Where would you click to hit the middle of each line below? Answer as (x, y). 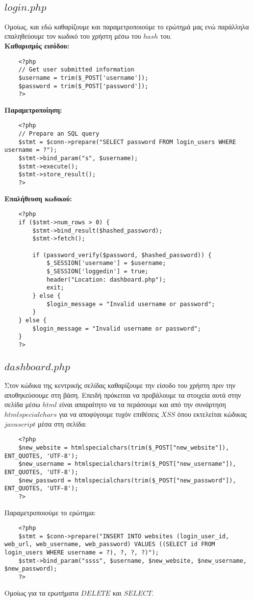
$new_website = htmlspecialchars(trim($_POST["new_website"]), (124, 447)
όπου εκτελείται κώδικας (212, 414)
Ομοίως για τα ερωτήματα (41, 592)
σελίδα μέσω (22, 404)
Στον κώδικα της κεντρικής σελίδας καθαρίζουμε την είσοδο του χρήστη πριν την (120, 385)
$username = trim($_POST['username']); (83, 78)
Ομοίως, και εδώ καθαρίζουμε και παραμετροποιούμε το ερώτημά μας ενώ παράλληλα (127, 26)
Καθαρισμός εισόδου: (37, 46)
